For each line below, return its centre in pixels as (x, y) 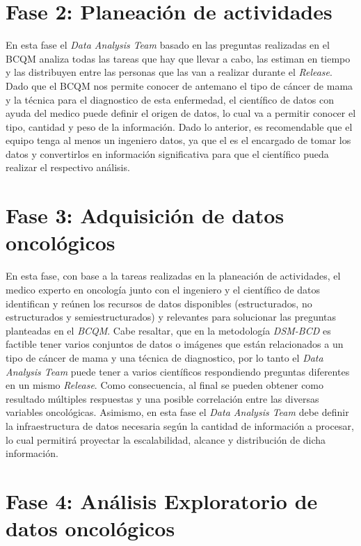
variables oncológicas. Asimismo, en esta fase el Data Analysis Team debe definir (177, 412)
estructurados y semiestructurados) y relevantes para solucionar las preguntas (171, 317)
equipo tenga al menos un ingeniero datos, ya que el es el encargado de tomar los (178, 140)
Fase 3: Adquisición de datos (145, 215)
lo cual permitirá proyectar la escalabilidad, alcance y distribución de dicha (166, 439)
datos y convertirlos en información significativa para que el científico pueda (167, 153)
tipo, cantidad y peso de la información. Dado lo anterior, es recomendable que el (179, 126)
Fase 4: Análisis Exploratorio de (162, 500)
